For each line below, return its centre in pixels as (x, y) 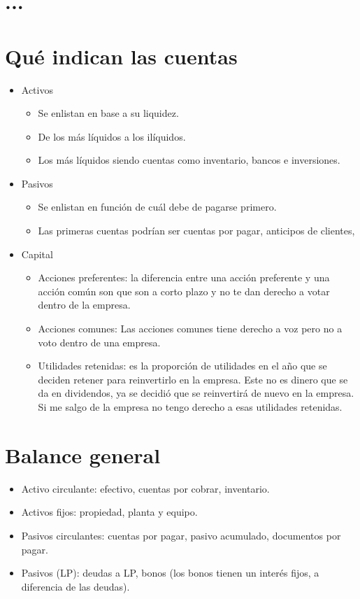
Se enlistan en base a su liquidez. (108, 113)
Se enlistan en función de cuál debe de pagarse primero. (157, 207)
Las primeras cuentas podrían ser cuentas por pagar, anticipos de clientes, (196, 231)
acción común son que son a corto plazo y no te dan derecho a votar (184, 291)
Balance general (83, 454)
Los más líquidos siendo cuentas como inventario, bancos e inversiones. (189, 160)
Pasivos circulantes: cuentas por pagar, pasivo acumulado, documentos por (181, 535)
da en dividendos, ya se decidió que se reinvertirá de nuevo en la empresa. (196, 393)
